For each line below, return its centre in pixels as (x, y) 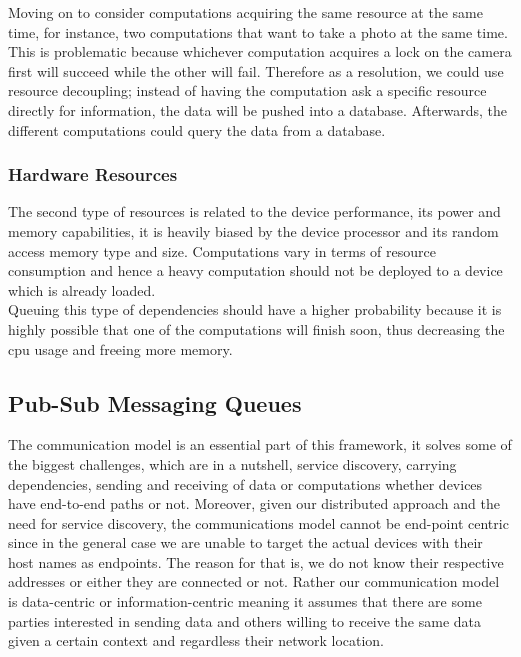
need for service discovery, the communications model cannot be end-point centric (258, 522)
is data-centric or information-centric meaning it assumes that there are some (245, 601)
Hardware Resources (93, 174)
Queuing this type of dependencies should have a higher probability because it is (255, 309)
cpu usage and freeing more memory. (120, 348)
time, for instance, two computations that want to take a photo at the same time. (258, 31)
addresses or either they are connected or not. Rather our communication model (254, 581)
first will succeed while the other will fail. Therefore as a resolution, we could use (256, 70)
